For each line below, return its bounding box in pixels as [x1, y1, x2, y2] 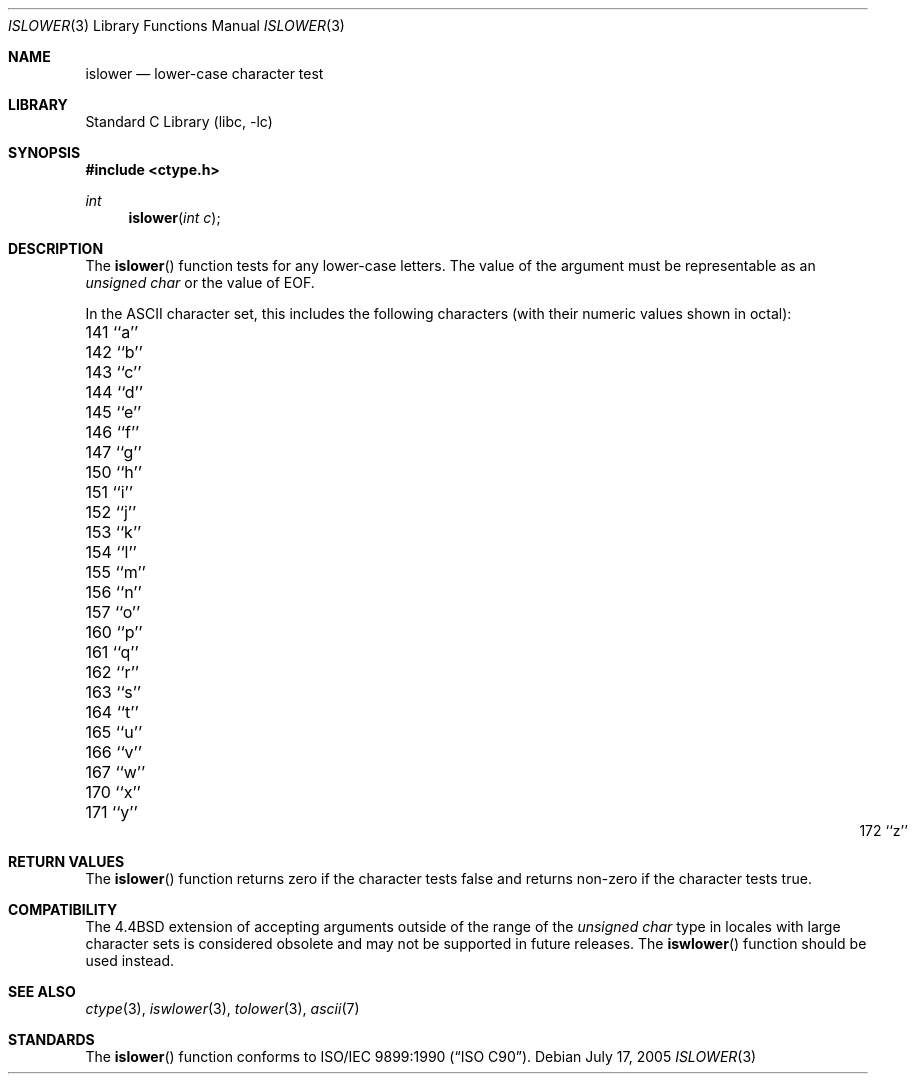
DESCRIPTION [8, 240, 104, 257]
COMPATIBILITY [8, 901, 118, 918]
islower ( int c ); [128, 209, 221, 226]
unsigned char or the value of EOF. [85, 274, 315, 291]
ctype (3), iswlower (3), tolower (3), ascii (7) [85, 1000, 360, 1017]
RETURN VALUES [8, 853, 125, 870]
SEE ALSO [8, 983, 76, 1000]
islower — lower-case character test [85, 65, 324, 82]
